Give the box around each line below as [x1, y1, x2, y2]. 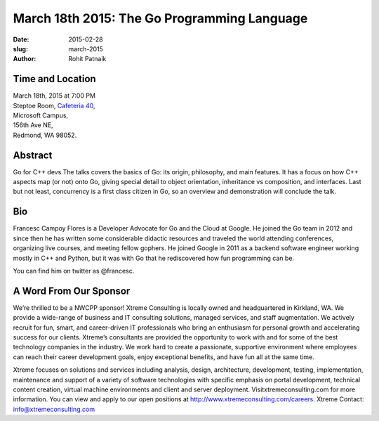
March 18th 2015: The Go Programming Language [13, 11, 308, 26]
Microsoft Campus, [13, 111, 69, 119]
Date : [13, 35, 29, 44]
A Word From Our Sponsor [13, 285, 131, 297]
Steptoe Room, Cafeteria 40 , [13, 101, 95, 110]
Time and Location [13, 73, 96, 85]
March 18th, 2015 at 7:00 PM [13, 91, 96, 100]
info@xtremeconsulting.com [13, 405, 95, 413]
